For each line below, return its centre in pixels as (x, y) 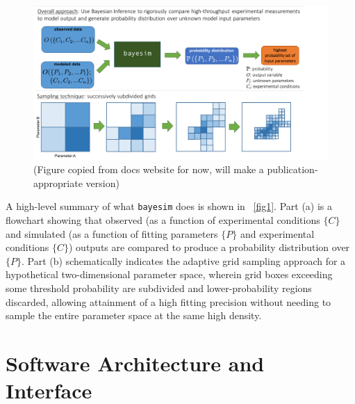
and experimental (277, 233)
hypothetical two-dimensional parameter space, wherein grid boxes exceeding (169, 274)
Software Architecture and (135, 363)
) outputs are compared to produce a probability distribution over (209, 247)
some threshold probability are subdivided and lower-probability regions (159, 288)
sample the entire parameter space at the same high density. (134, 315)
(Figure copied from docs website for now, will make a (149, 169)
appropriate (58, 183)
